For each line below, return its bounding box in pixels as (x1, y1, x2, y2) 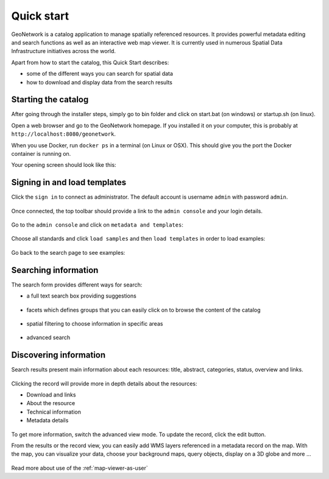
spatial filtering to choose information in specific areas (26, 320, 163, 327)
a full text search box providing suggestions (26, 292, 136, 299)
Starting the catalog (11, 95, 89, 105)
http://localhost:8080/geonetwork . (11, 130, 116, 137)
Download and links (26, 391, 76, 398)
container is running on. (11, 150, 71, 157)
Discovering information (11, 350, 106, 360)
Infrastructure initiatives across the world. (11, 48, 116, 55)
